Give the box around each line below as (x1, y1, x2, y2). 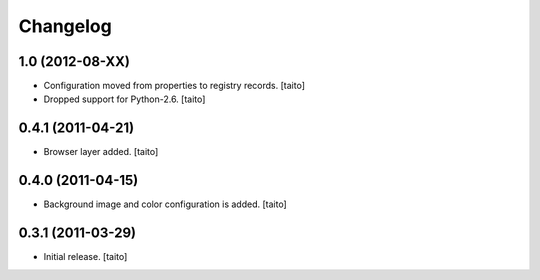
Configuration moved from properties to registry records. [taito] (43, 80, 305, 92)
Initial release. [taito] (43, 251, 128, 263)
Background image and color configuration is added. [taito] (43, 198, 287, 210)
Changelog (18, 15, 112, 37)
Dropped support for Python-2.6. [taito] (43, 93, 206, 105)
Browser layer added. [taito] (43, 146, 159, 158)
